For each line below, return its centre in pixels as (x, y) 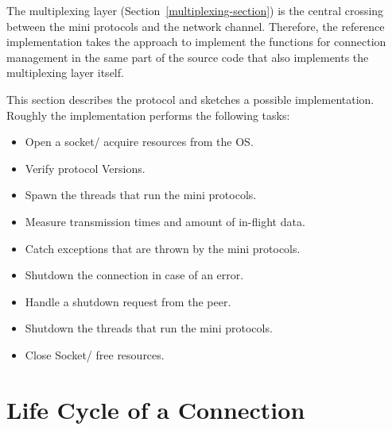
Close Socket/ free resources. (95, 354)
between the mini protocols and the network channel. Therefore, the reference (196, 26)
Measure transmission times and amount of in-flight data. (165, 221)
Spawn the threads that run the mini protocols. (141, 195)
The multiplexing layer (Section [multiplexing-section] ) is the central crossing (195, 10)
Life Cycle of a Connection (156, 409)
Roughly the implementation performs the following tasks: (148, 115)
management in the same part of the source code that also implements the (188, 57)
